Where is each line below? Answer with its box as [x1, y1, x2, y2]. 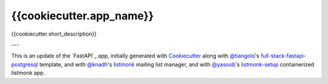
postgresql [11, 60, 38, 68]
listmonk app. [11, 69, 46, 77]
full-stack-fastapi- [260, 52, 307, 60]
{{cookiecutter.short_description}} [11, 30, 97, 37]
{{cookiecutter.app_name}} [11, 9, 154, 22]
